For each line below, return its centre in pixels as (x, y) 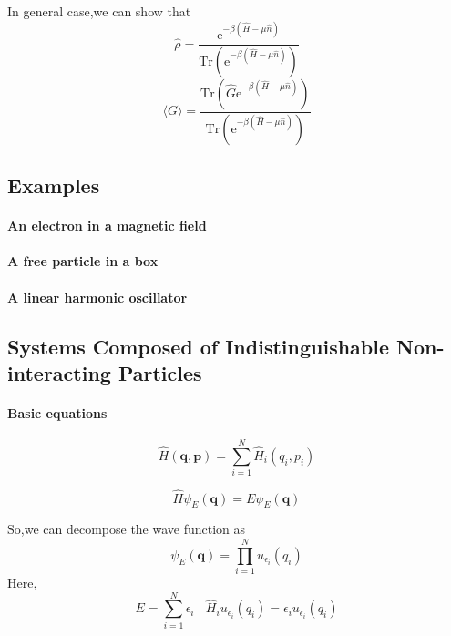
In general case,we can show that (99, 11)
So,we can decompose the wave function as (127, 529)
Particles (160, 373)
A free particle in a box (83, 261)
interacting (59, 373)
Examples (54, 185)
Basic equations (57, 412)
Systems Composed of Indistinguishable (199, 346)
